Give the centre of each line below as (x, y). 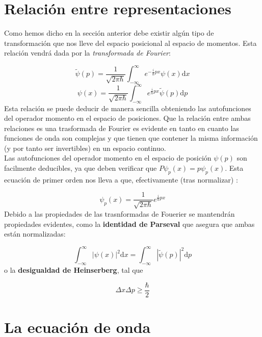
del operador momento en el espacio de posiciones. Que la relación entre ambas (127, 118)
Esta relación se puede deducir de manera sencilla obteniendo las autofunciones (128, 108)
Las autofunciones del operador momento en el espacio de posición (108, 158)
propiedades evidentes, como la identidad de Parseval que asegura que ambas (129, 224)
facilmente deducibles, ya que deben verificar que (81, 168)
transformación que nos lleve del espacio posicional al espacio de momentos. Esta (130, 43)
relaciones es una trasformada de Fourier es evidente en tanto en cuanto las (122, 128)
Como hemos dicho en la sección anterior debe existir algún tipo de (109, 33)
